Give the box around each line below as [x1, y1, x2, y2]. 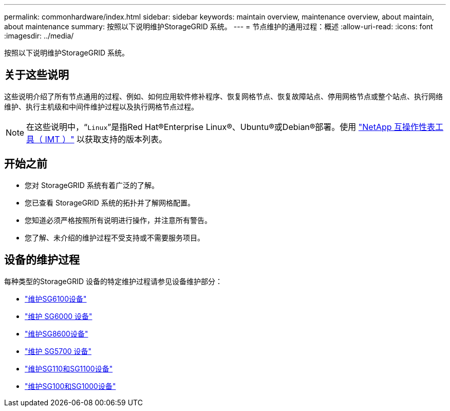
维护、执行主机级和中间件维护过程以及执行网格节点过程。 [4, 102, 198, 111]
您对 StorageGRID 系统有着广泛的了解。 [25, 180, 159, 190]
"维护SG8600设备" [25, 329, 88, 338]
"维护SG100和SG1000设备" [25, 381, 116, 390]
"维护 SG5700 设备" [25, 346, 92, 356]
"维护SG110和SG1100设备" [25, 364, 113, 373]
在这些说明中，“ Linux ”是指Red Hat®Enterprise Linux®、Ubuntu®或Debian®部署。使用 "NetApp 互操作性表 [26, 121, 436, 132]
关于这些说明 [4, 68, 69, 82]
